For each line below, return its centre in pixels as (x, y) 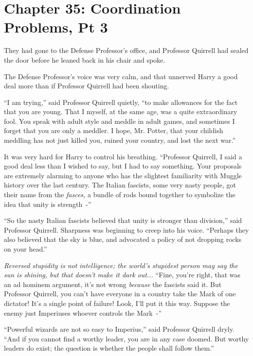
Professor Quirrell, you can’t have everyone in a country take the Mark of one (120, 294)
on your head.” (26, 249)
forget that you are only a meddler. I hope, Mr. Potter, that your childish (114, 130)
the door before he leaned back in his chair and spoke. (85, 59)
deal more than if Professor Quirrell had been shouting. (87, 86)
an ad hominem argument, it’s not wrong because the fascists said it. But (113, 284)
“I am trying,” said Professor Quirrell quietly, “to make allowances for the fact (121, 102)
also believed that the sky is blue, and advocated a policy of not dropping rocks (123, 239)
